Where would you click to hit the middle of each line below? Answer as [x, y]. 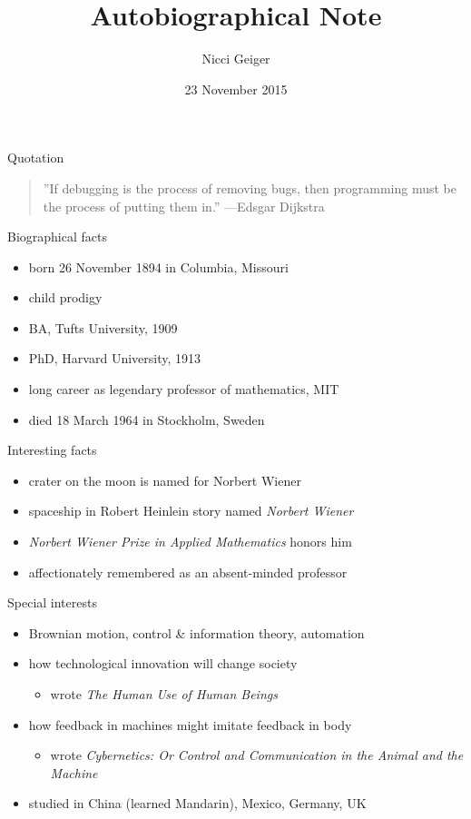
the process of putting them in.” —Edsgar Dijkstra [184, 206]
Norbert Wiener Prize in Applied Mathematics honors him [190, 542]
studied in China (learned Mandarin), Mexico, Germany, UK [197, 803]
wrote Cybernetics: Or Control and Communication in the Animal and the [257, 755]
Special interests [52, 602]
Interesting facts [52, 450]
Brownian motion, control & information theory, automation [196, 632]
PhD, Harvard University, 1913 [115, 358]
